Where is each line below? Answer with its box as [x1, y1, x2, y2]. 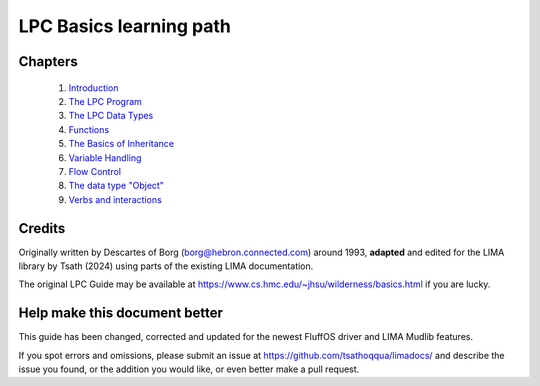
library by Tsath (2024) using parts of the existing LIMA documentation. [18, 260, 314, 272]
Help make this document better [18, 305, 224, 322]
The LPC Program [68, 95, 142, 107]
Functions [68, 123, 110, 135]
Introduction [68, 81, 119, 94]
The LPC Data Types [68, 110, 154, 122]
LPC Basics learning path [18, 15, 232, 37]
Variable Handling [68, 151, 142, 164]
